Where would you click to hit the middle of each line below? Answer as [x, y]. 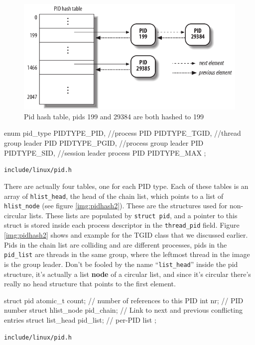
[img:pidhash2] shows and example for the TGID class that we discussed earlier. [126, 235]
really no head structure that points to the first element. [90, 284]
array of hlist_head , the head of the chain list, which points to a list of [114, 196]
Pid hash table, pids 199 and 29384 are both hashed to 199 [114, 116]
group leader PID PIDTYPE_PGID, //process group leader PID [104, 143]
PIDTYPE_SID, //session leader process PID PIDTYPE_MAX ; [105, 152]
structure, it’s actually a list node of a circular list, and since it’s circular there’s [127, 274]
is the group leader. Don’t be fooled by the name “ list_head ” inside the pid [121, 264]
